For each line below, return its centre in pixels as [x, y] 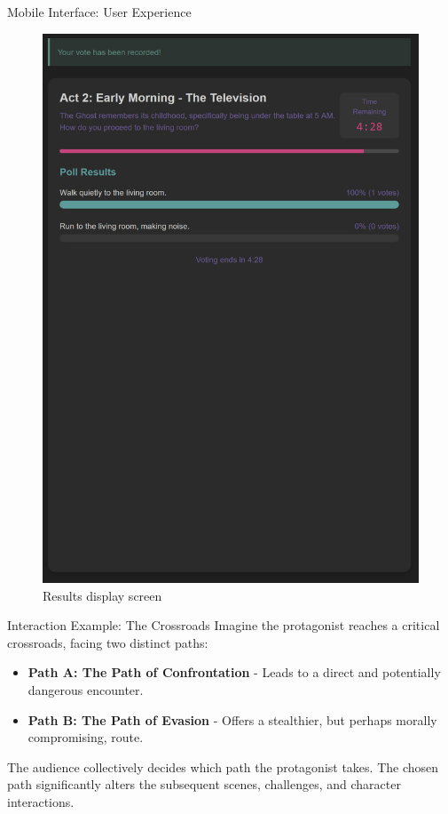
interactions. [41, 802]
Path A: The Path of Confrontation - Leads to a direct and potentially [234, 672]
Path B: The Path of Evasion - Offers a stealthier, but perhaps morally [232, 719]
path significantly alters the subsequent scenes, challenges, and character [204, 784]
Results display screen [102, 595]
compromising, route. [86, 737]
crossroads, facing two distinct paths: [108, 642]
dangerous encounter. [86, 690]
